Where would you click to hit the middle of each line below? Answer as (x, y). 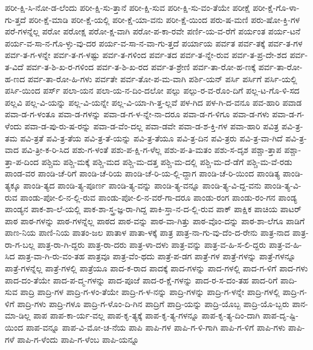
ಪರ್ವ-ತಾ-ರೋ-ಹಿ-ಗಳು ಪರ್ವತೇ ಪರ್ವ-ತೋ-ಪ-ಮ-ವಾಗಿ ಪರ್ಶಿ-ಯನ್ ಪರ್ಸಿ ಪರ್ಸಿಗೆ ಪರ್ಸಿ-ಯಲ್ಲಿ (162, 78)
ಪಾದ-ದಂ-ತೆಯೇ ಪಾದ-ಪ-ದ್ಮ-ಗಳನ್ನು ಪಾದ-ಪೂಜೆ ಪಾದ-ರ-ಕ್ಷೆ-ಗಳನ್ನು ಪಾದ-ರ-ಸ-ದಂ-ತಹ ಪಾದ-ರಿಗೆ (141, 280)
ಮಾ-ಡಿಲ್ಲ (18, 315)
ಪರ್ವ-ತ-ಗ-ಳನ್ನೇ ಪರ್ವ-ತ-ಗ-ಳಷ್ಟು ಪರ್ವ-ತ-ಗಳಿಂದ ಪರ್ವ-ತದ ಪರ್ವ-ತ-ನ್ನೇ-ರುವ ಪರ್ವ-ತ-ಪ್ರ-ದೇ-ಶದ (146, 55)
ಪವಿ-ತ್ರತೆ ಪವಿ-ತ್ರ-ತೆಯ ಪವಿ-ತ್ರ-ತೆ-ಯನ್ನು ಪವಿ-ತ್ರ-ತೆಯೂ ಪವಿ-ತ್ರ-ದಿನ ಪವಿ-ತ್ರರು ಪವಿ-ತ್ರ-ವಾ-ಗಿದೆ (151, 138)
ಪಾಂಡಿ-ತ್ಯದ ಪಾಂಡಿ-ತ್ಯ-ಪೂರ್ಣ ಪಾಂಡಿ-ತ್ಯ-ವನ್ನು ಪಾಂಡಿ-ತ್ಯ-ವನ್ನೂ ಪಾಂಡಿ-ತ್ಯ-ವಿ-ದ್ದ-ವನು (142, 185)
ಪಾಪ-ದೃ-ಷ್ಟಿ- (280, 315)
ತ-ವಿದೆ (14, 66)
